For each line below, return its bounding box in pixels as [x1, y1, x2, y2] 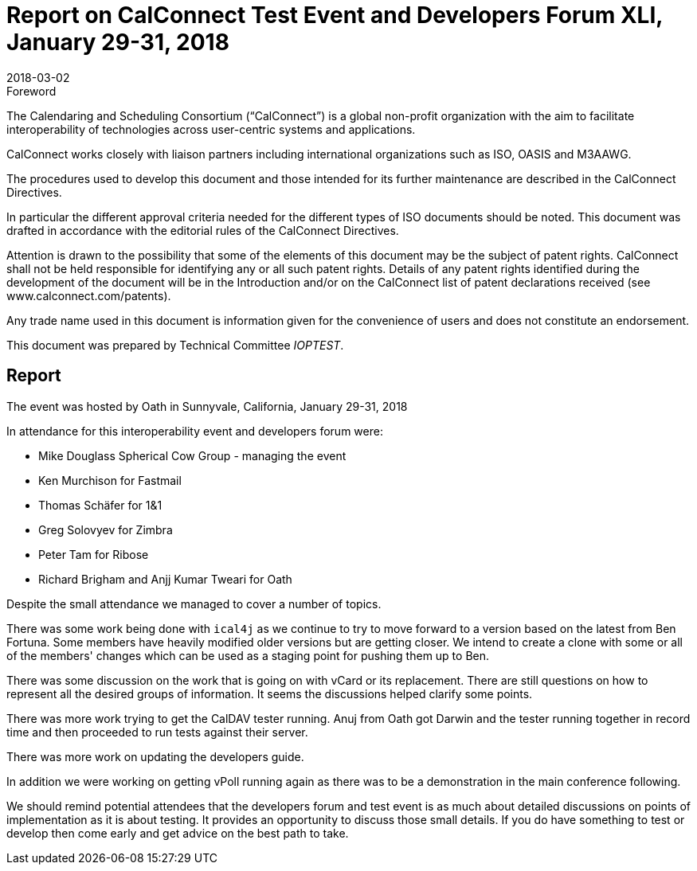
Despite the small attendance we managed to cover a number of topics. [6, 596, 382, 611]
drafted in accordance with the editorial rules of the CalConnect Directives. [6, 223, 399, 237]
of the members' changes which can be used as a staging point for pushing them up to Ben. [6, 648, 490, 662]
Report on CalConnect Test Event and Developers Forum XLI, [6, 2, 663, 29]
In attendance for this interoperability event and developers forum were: [6, 424, 383, 438]
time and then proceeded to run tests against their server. [6, 725, 308, 739]
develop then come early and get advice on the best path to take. [6, 826, 349, 840]
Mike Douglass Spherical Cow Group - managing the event [38, 448, 347, 463]
